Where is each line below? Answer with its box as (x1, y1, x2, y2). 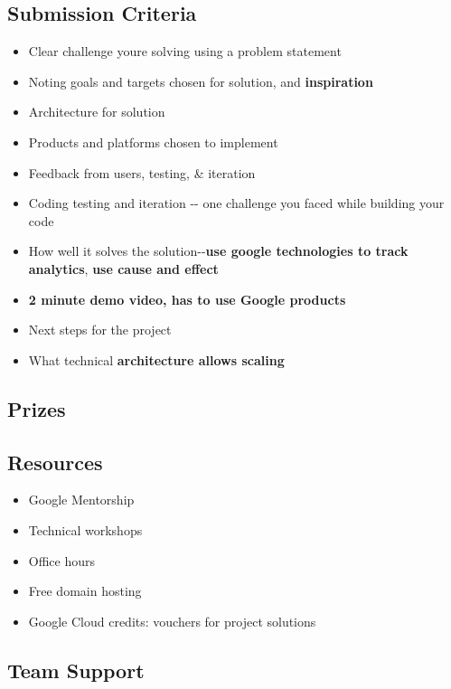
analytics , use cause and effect (28, 259, 219, 278)
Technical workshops (28, 520, 143, 539)
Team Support (7, 656, 145, 684)
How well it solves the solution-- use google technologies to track (28, 241, 409, 260)
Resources (7, 448, 103, 476)
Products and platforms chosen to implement (28, 132, 278, 151)
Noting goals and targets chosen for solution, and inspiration (28, 71, 373, 90)
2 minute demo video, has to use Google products (28, 289, 346, 308)
